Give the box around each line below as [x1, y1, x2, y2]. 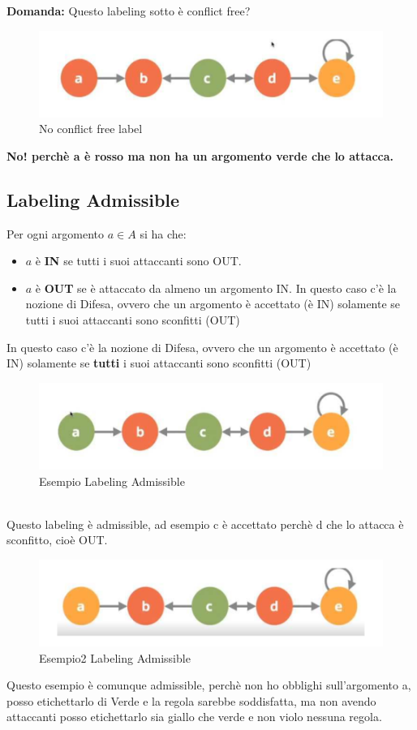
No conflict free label [39, 120, 143, 137]
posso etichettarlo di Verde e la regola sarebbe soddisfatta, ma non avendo [6, 692, 376, 709]
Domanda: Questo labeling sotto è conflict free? [6, 2, 251, 19]
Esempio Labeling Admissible [39, 472, 185, 489]
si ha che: [140, 225, 187, 242]
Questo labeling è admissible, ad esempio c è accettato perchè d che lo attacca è [6, 515, 404, 532]
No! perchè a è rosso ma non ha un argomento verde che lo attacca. [6, 147, 394, 164]
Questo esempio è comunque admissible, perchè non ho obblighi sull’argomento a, [6, 676, 411, 693]
